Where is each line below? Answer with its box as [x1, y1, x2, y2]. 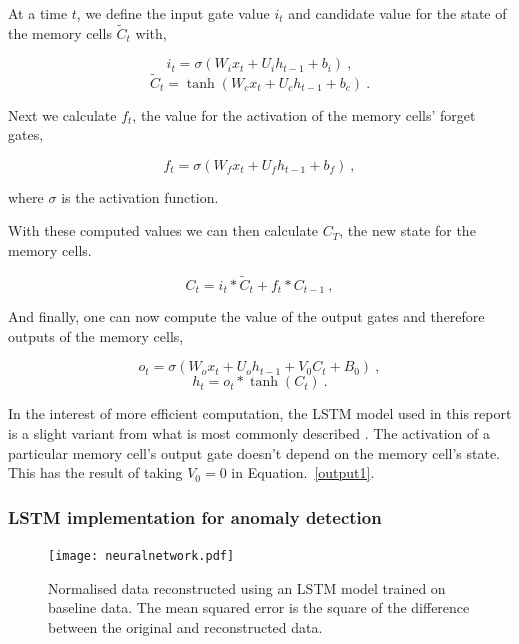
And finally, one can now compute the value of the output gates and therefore [8, 306, 485, 327]
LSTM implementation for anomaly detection [8, 504, 382, 529]
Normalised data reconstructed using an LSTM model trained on [48, 577, 446, 598]
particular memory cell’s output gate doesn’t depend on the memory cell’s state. [8, 442, 501, 463]
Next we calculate [8, 104, 117, 125]
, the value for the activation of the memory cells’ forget [132, 104, 476, 125]
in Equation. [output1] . [231, 462, 375, 483]
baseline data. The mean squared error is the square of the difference [48, 597, 470, 618]
